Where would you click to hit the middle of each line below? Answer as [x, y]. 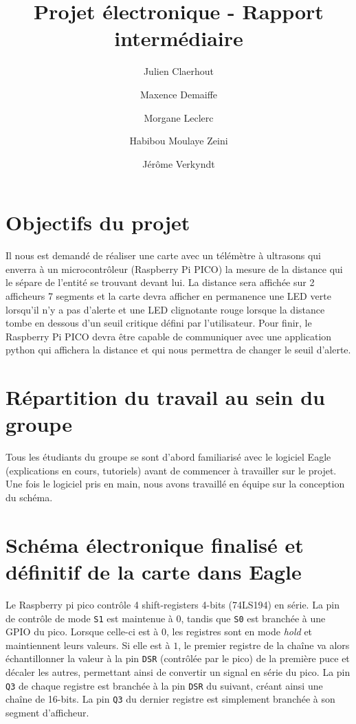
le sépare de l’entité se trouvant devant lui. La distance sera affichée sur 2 [160, 282]
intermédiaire [179, 38]
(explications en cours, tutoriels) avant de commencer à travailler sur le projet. [171, 470]
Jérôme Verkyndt [179, 163]
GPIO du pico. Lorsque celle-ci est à [82, 632]
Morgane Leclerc [179, 117]
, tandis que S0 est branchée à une [253, 618]
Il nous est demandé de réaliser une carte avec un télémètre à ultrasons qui [164, 255]
